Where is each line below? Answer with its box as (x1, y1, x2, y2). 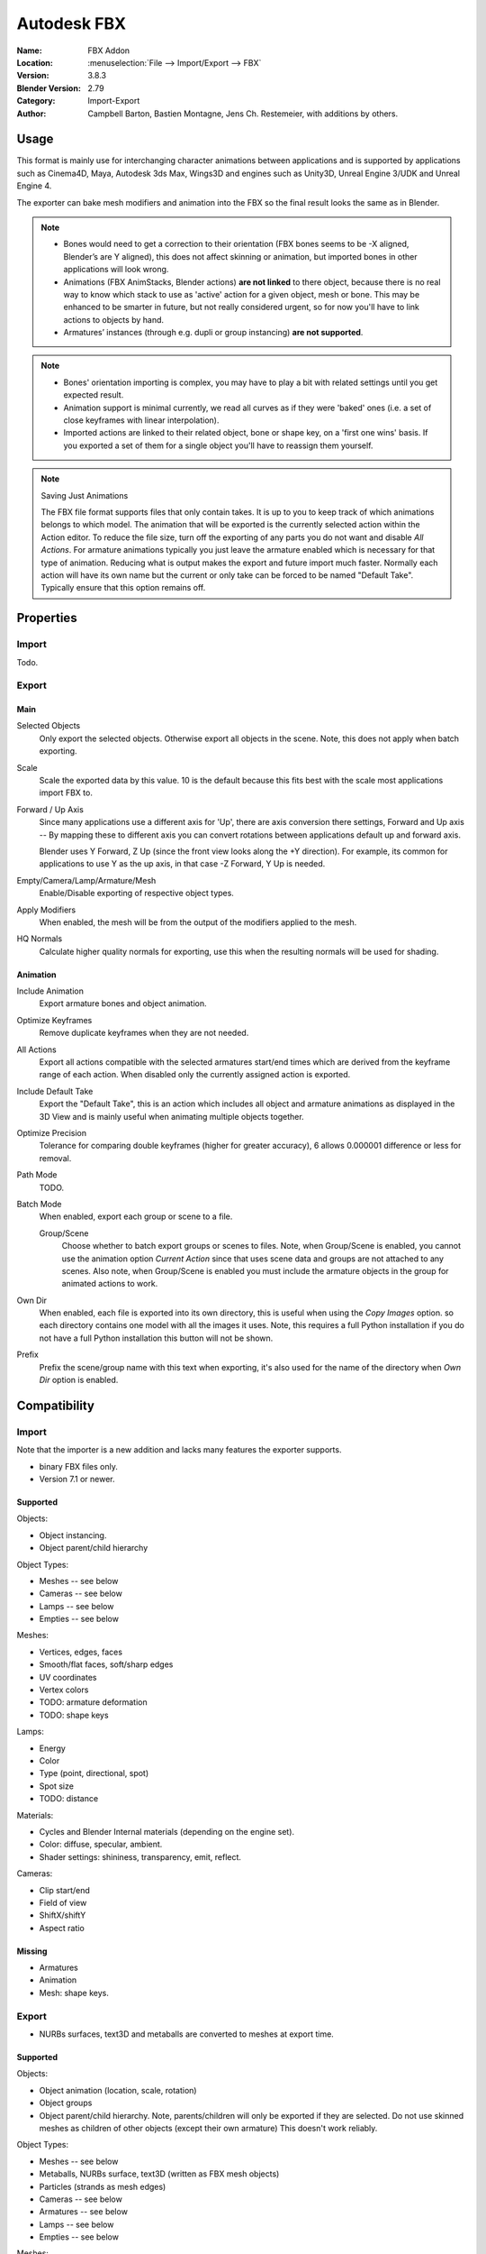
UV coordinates (39, 1672, 97, 1682)
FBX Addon (87, 45, 130, 56)
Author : (16, 108, 47, 119)
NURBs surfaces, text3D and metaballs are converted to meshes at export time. (39, 2029, 335, 2039)
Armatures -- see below (39, 2206, 128, 2217)
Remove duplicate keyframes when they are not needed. (39, 1028, 249, 1039)
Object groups (39, 2097, 93, 2109)
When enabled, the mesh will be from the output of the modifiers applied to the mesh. (39, 916, 357, 928)
